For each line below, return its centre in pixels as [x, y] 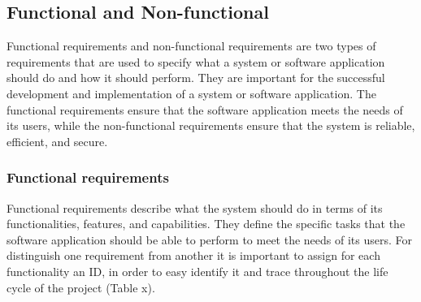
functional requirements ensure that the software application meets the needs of [205, 109]
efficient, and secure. [57, 141]
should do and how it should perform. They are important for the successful [196, 78]
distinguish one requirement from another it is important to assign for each [193, 255]
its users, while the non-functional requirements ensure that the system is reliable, [211, 125]
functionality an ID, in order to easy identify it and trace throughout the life [197, 271]
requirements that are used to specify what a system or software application [196, 61]
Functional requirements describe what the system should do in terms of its [195, 207]
